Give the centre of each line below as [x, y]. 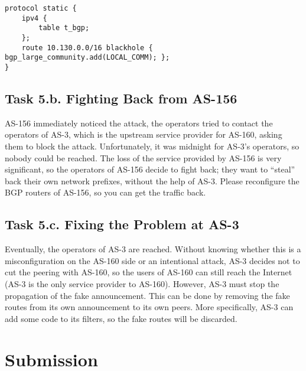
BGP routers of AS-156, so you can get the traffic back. [105, 192]
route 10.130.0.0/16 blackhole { [87, 48]
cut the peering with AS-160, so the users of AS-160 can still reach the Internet [149, 272]
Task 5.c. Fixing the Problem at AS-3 [122, 224]
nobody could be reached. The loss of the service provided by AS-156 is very [143, 157]
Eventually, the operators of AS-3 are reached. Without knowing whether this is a [153, 249]
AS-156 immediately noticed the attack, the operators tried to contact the [139, 123]
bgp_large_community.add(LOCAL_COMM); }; [87, 58]
